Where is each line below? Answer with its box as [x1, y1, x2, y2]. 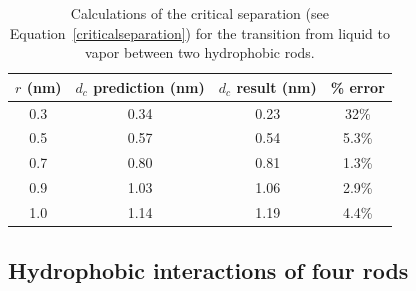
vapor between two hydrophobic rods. [85, 42, 315, 63]
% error [330, 76, 385, 97]
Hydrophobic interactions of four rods [8, 255, 409, 286]
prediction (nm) [93, 76, 205, 97]
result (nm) [236, 76, 317, 97]
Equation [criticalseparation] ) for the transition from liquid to [9, 22, 390, 43]
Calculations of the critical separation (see [70, 3, 329, 23]
